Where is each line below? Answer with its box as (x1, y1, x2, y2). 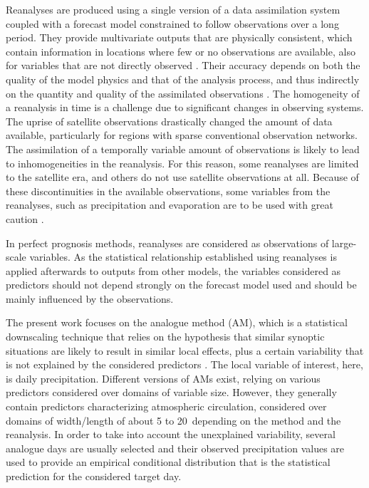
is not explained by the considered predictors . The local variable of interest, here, (6, 357, 363, 372)
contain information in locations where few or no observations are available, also (6, 43, 355, 58)
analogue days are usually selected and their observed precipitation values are (6, 440, 345, 455)
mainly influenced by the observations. (6, 291, 174, 306)
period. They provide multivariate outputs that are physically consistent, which (6, 30, 353, 45)
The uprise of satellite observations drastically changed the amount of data (6, 113, 333, 128)
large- (331, 235, 357, 250)
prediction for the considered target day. (6, 469, 182, 483)
